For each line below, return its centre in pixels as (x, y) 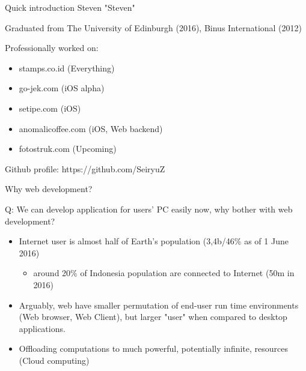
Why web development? (49, 189)
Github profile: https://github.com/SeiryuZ (85, 168)
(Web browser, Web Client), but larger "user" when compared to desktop (153, 317)
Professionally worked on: (52, 48)
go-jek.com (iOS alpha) (62, 88)
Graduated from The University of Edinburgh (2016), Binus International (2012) (154, 27)
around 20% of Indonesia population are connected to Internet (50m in (164, 273)
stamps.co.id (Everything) (67, 68)
